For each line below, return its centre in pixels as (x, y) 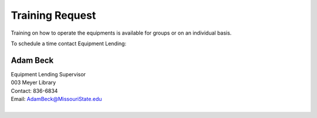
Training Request (53, 15)
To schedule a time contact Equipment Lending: (68, 43)
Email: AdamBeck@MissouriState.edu (56, 99)
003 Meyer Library (33, 83)
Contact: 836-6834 (34, 90)
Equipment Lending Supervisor (48, 74)
